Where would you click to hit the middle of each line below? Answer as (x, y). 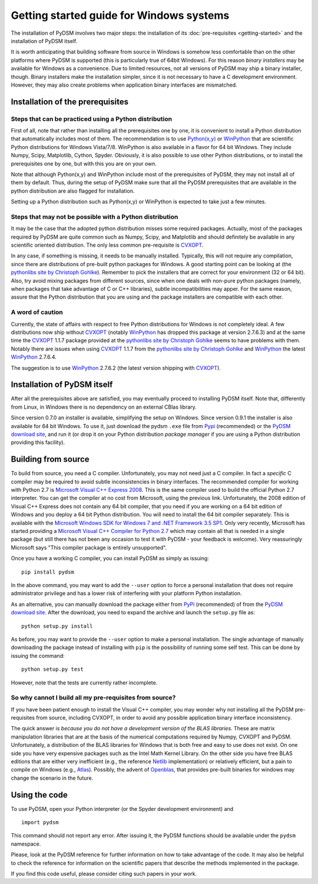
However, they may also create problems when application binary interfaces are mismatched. (124, 85)
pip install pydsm (48, 572)
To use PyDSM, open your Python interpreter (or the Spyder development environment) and (122, 809)
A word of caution (37, 312)
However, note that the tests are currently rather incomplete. (84, 683)
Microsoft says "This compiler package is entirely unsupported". (89, 547)
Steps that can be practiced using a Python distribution (92, 119)
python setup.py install (57, 626)
